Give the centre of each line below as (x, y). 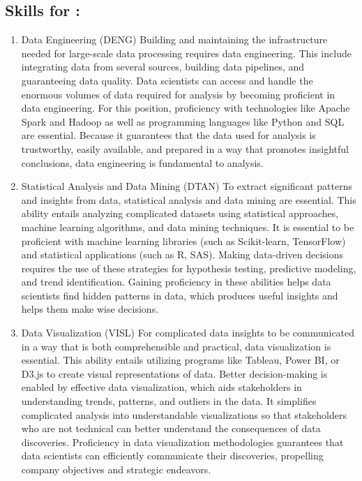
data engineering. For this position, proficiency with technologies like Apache (186, 108)
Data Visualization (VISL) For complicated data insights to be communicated (188, 333)
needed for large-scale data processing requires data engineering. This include (186, 53)
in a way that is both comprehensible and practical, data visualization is (176, 346)
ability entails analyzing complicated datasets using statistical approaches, (180, 213)
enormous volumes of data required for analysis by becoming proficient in (178, 94)
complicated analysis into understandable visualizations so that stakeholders (184, 414)
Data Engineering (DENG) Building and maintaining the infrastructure (174, 39)
